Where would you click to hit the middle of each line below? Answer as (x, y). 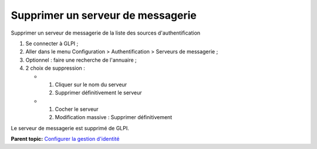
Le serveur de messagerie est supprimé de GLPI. (70, 128)
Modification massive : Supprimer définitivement (114, 117)
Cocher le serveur (77, 109)
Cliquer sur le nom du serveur (91, 84)
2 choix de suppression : (55, 68)
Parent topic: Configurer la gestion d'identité (65, 139)
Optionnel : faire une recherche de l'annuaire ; (81, 60)
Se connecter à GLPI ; (52, 43)
